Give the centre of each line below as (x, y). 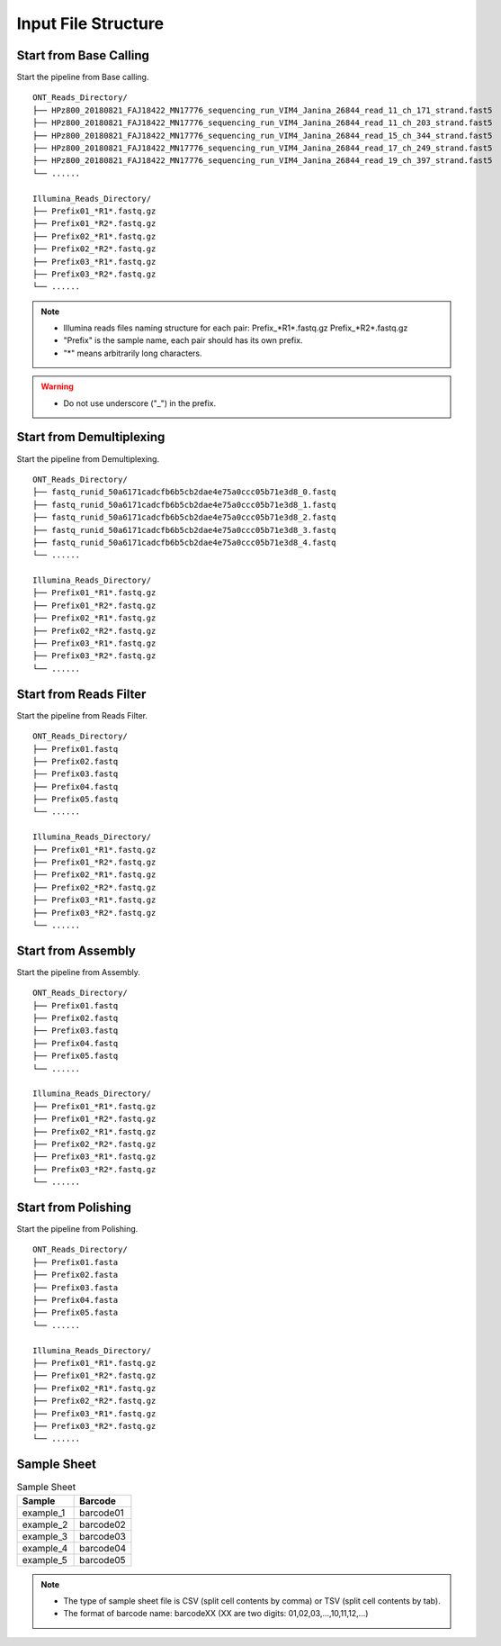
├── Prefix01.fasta (76, 1262)
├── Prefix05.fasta (76, 1313)
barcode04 (103, 1548)
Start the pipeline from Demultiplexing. (88, 458)
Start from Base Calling (83, 55)
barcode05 (103, 1560)
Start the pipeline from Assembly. (79, 972)
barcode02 (103, 1524)
